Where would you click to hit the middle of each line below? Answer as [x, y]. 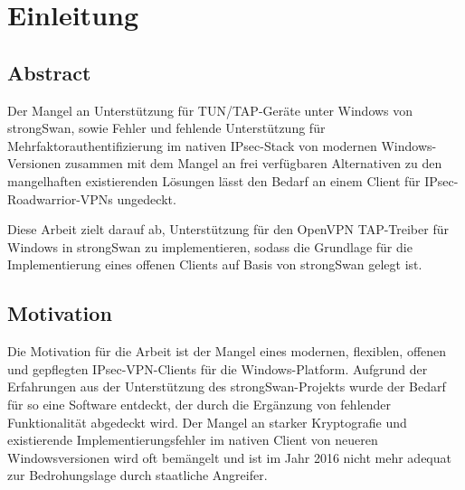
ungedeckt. [147, 198]
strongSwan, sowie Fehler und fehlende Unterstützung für [166, 128]
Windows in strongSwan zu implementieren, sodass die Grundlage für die [210, 246]
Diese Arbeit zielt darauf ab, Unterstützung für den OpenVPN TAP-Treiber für [228, 229]
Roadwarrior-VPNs [60, 198]
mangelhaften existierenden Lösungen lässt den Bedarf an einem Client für [214, 180]
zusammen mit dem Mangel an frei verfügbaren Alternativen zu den [253, 163]
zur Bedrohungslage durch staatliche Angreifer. [138, 475]
